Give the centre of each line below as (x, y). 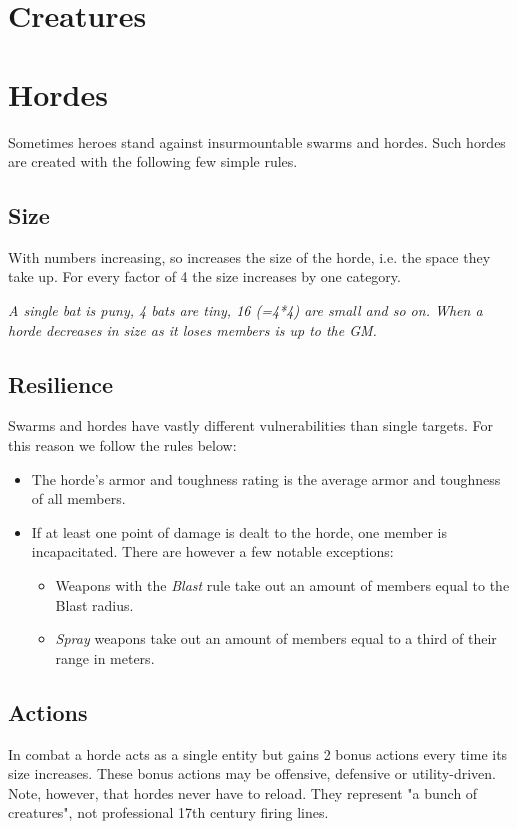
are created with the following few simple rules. (153, 161)
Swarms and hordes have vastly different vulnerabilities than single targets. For (251, 425)
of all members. (78, 498)
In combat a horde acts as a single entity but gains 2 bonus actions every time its (258, 753)
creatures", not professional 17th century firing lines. (168, 812)
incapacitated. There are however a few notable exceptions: (212, 551)
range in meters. (105, 657)
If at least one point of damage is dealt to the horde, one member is (239, 531)
